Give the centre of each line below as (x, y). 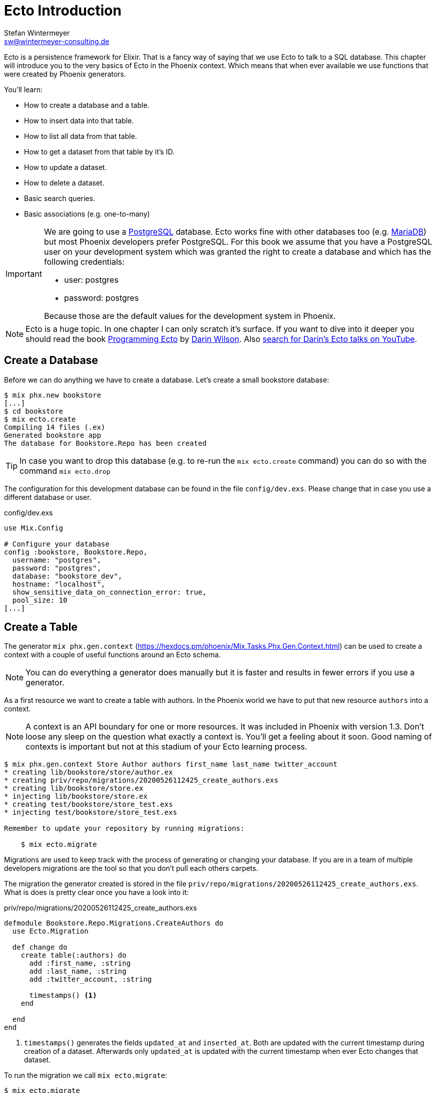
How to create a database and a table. (87, 105)
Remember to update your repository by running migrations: (124, 829)
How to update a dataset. (66, 167)
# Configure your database (57, 544)
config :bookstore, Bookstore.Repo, (76, 552)
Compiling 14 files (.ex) (55, 427)
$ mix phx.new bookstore (53, 395)
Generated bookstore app (53, 435)
